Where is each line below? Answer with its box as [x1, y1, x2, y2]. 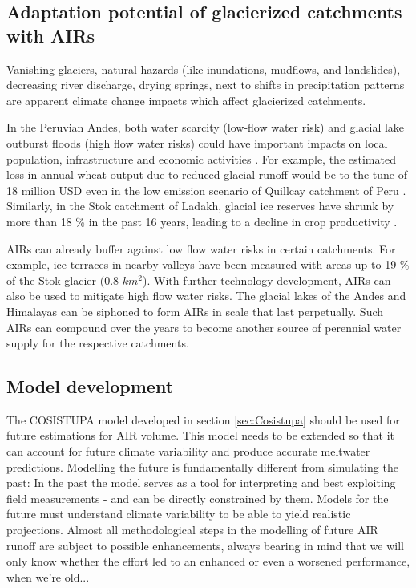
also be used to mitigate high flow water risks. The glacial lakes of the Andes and [6, 287, 406, 304]
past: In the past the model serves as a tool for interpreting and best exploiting [6, 474, 396, 491]
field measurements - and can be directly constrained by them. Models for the [6, 489, 389, 506]
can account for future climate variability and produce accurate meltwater [6, 443, 370, 460]
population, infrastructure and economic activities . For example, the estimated [6, 150, 396, 167]
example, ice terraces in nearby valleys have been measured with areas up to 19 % [6, 256, 410, 273]
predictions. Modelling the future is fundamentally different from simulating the [6, 458, 398, 475]
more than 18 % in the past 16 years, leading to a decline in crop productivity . [6, 213, 398, 229]
